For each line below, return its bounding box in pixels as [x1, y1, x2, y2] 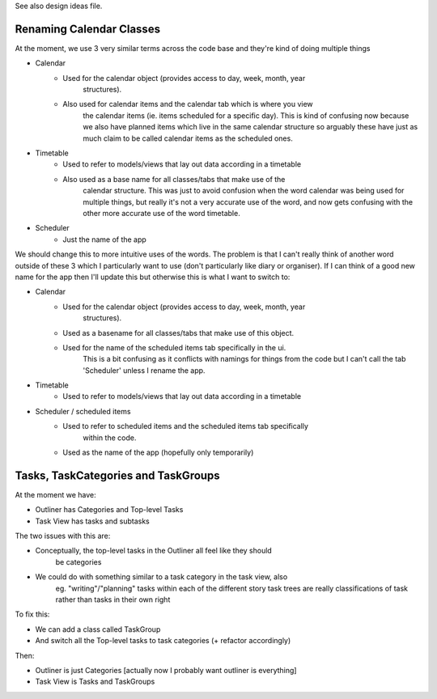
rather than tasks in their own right [55, 595, 171, 604]
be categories [55, 557, 102, 566]
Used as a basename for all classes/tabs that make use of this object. [62, 328, 295, 337]
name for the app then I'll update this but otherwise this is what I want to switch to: [15, 272, 291, 282]
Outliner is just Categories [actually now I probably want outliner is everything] [35, 666, 297, 675]
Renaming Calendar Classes [15, 22, 161, 36]
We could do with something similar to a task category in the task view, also [35, 572, 288, 582]
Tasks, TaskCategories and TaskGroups [15, 468, 220, 482]
